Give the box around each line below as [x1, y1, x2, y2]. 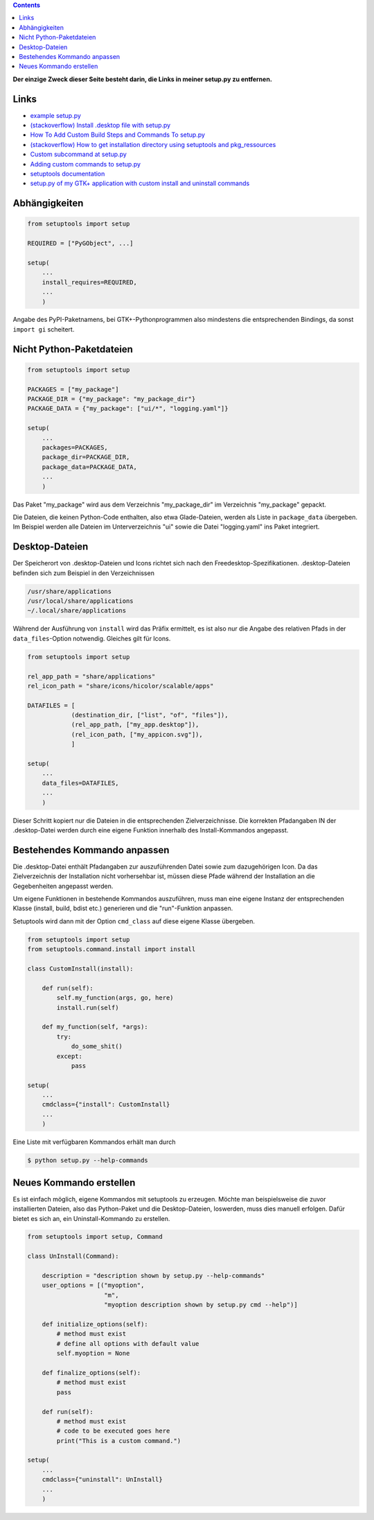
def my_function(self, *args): [42, 1023, 148, 1031]
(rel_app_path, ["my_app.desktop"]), [71, 721, 199, 728]
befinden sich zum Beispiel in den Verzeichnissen [12, 569, 155, 577]
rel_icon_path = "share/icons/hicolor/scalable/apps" [27, 682, 214, 690]
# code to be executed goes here [56, 1427, 170, 1435]
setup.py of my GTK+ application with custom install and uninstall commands [30, 179, 250, 187]
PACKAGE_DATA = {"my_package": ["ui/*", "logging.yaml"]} [27, 404, 229, 413]
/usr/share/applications [27, 587, 112, 595]
